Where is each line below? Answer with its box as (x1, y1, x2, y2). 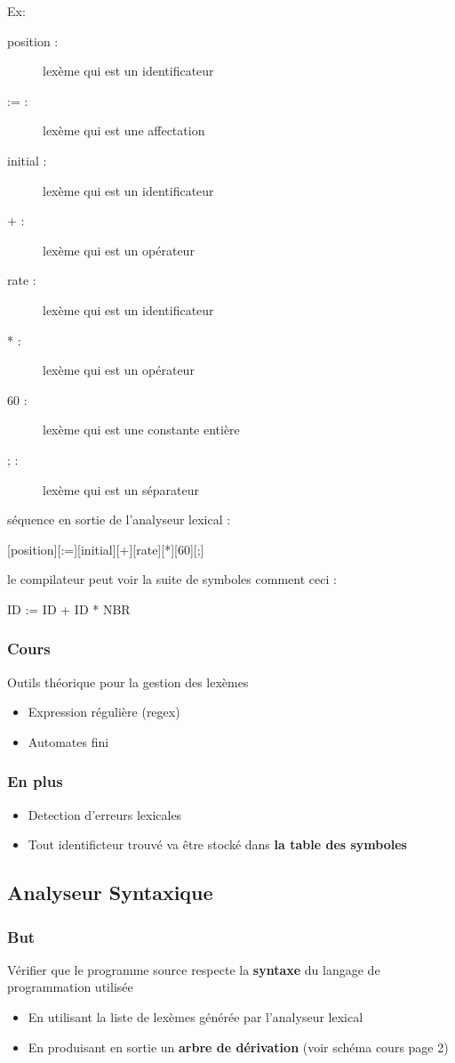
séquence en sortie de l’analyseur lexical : (7, 510, 231, 529)
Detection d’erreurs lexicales (28, 805, 182, 824)
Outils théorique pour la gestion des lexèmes (7, 672, 249, 691)
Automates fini (28, 732, 109, 751)
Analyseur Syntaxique (7, 879, 213, 906)
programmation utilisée (7, 978, 133, 996)
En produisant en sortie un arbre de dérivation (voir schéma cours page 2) (28, 1037, 449, 1056)
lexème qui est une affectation (43, 121, 205, 140)
